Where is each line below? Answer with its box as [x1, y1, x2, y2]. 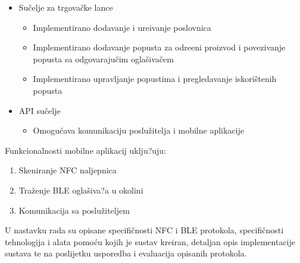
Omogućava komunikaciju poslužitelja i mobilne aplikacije [33, 124, 244, 137]
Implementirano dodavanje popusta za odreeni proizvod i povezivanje [33, 41, 286, 53]
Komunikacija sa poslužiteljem [18, 204, 130, 216]
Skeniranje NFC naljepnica [18, 164, 117, 176]
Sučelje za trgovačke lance [18, 1, 113, 13]
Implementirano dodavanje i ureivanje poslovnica [33, 21, 211, 33]
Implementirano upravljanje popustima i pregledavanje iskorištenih [33, 72, 277, 85]
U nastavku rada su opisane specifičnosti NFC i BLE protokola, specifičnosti [5, 224, 284, 236]
